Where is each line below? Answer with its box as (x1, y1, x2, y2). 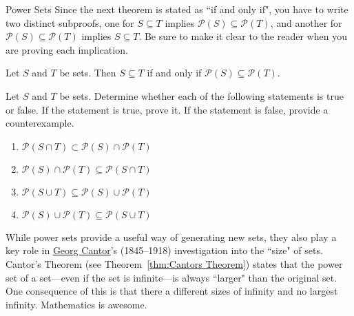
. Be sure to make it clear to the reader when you (138, 29, 347, 43)
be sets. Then (59, 65, 116, 80)
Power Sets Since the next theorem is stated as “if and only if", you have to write (6, 2, 348, 16)
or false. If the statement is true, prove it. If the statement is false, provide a (6, 102, 329, 116)
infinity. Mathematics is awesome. (6, 297, 147, 311)
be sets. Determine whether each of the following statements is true (59, 88, 344, 103)
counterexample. (6, 116, 74, 130)
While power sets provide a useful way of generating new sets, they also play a (6, 229, 337, 244)
